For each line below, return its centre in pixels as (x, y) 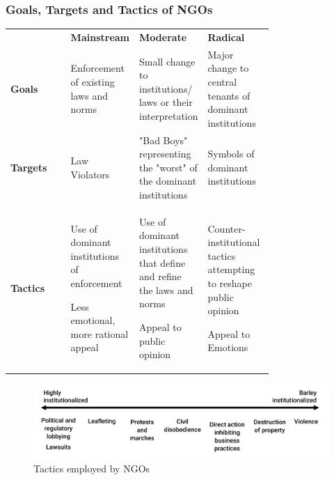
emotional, (93, 320)
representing (165, 154)
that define (162, 262)
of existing (93, 82)
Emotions (228, 347)
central (222, 82)
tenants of (229, 95)
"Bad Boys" (164, 140)
